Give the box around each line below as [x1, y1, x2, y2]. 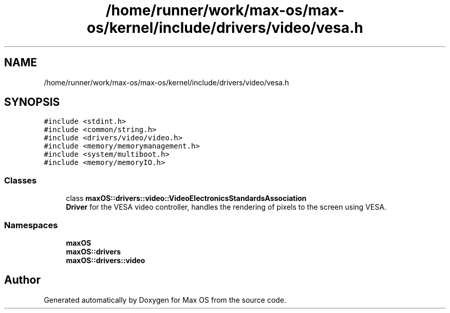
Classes [4, 175, 37, 186]
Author [4, 273, 41, 287]
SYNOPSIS [4, 96, 60, 109]
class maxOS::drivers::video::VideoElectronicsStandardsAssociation [66, 194, 307, 203]
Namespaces [4, 219, 58, 230]
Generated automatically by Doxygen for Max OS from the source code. [44, 295, 287, 304]
